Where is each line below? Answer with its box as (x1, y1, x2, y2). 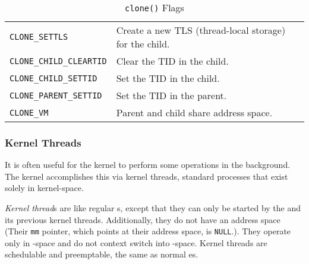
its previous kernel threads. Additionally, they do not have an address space (5, 213, 280, 225)
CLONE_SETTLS (10, 32, 68, 42)
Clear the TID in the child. (116, 54, 229, 68)
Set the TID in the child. (116, 71, 220, 85)
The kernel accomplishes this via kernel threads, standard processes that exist (5, 170, 288, 182)
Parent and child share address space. (116, 106, 273, 119)
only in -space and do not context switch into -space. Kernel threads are (5, 236, 267, 249)
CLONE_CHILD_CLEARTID (10, 56, 107, 66)
